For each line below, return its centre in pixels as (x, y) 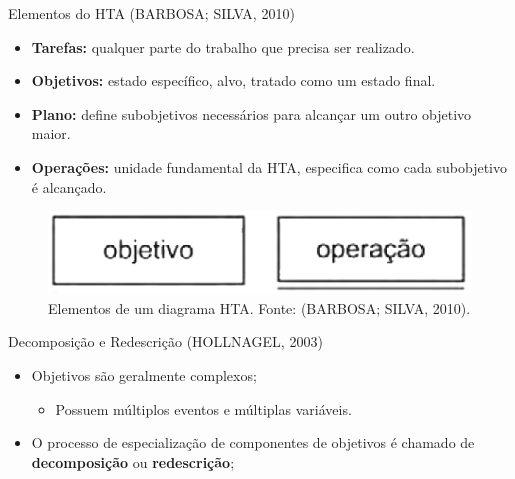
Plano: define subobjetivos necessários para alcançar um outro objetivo (251, 113)
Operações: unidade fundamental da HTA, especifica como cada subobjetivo (269, 166)
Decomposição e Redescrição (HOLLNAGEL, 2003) (165, 341)
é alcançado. (69, 186)
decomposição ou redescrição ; (133, 461)
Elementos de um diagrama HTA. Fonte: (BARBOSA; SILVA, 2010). (259, 307)
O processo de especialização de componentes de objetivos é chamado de (253, 442)
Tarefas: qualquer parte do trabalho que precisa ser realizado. (223, 46)
